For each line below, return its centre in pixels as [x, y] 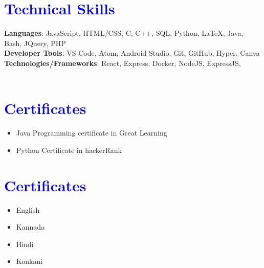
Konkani [29, 261]
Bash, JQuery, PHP [35, 43]
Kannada [30, 227]
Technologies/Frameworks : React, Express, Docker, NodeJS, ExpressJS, [123, 63]
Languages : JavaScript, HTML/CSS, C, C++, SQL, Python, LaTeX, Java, [124, 33]
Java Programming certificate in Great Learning [92, 133]
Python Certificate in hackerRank [69, 150]
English [28, 209]
